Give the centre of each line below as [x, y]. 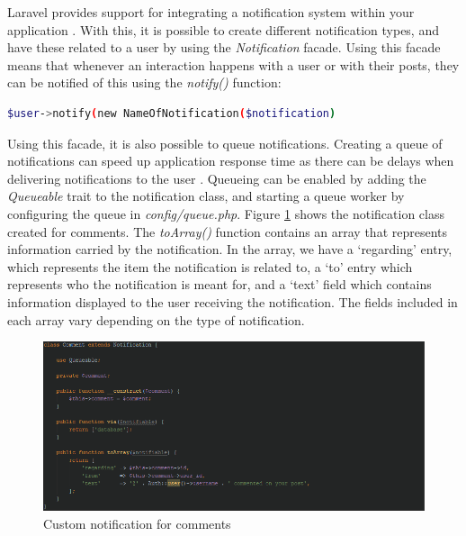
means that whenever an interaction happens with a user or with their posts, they [233, 64]
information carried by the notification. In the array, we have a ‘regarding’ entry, [230, 249]
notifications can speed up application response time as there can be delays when [231, 161]
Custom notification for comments [137, 524]
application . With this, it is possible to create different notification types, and [223, 29]
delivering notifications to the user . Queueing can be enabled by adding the [217, 178]
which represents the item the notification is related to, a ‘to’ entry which [210, 266]
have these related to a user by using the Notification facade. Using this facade [224, 47]
